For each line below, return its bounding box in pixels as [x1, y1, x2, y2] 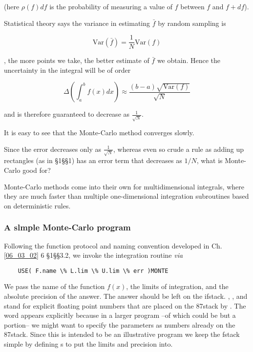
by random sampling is [158, 18, 226, 28]
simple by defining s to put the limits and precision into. [4, 339, 173, 349]
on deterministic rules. [4, 200, 71, 210]
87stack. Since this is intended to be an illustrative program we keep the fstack [4, 329, 240, 339]
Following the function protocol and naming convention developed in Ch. [4, 240, 222, 250]
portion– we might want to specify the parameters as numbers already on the [4, 319, 235, 330]
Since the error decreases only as [4, 144, 102, 154]
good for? [22, 165, 51, 175]
